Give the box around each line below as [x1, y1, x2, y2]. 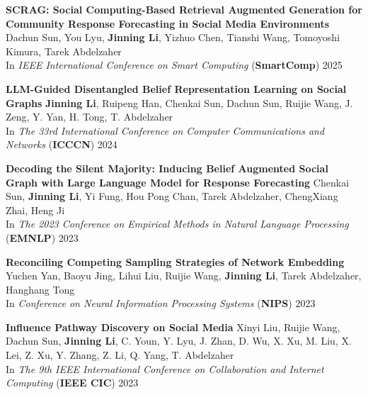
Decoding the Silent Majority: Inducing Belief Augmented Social [6, 160, 328, 175]
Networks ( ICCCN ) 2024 [6, 137, 117, 152]
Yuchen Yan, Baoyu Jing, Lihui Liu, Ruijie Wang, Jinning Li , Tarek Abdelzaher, [6, 268, 362, 283]
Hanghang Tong [6, 282, 75, 296]
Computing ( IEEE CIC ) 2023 [6, 375, 139, 390]
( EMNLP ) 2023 [6, 230, 79, 245]
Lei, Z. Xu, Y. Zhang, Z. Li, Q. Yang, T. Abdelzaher [6, 347, 234, 362]
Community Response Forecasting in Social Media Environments [6, 16, 330, 30]
